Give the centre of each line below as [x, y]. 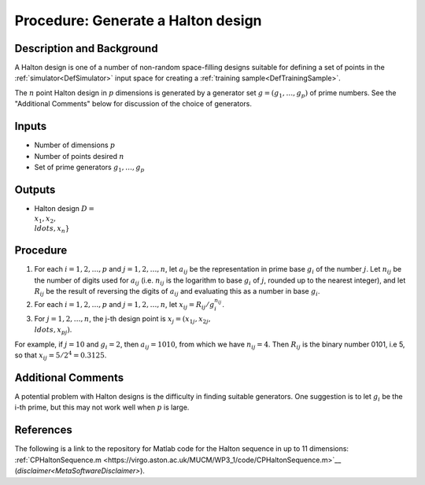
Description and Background [86, 48]
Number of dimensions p [75, 145]
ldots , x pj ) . [53, 331]
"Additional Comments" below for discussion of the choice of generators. [133, 104]
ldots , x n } [52, 229]
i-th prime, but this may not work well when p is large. [102, 407]
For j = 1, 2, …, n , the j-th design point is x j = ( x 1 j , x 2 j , [123, 320]
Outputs [35, 189]
